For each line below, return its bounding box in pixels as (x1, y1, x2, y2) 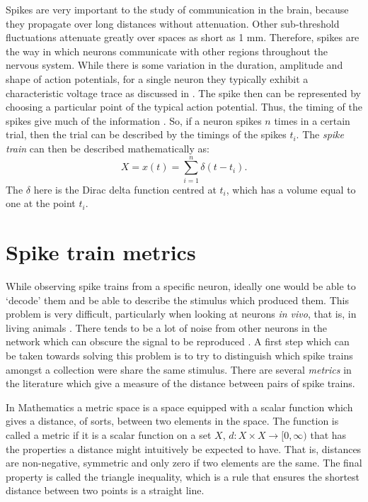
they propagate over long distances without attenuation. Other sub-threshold (6, 16, 340, 30)
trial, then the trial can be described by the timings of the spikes (6, 127, 287, 142)
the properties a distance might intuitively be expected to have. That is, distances (6, 441, 362, 456)
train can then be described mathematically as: (6, 140, 209, 155)
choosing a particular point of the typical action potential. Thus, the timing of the (6, 99, 362, 114)
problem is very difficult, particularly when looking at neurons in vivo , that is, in (6, 306, 357, 321)
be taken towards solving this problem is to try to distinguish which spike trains (6, 347, 353, 362)
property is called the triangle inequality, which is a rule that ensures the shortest (6, 469, 360, 484)
